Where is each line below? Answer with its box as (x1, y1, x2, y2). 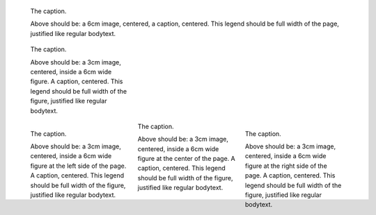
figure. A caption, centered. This (30, 77, 123, 86)
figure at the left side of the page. (30, 162, 127, 170)
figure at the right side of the (244, 162, 327, 170)
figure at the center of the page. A (137, 155, 236, 163)
